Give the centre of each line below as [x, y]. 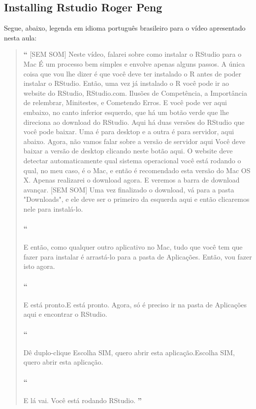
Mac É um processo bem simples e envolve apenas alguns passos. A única [134, 63]
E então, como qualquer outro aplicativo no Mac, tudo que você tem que [133, 247]
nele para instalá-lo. [53, 208]
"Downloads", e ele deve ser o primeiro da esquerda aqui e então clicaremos [136, 199]
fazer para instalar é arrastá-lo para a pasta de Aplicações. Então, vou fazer [138, 256]
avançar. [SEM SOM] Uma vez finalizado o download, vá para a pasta [129, 189]
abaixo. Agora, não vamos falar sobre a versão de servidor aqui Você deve [134, 141]
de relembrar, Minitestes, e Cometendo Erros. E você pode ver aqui [125, 102]
